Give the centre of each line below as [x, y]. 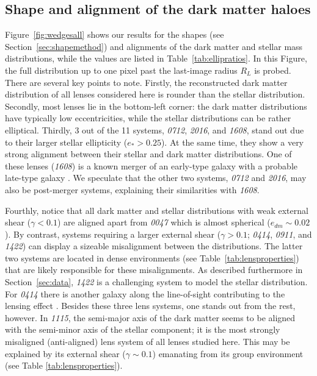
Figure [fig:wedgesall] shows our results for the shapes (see [115, 34]
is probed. [273, 70]
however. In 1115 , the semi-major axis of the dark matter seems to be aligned [150, 317]
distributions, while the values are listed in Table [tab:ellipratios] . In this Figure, [156, 58]
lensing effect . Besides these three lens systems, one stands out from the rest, [150, 306]
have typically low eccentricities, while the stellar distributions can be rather [148, 118]
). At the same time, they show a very [232, 142]
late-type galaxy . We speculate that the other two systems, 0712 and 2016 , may [156, 178]
